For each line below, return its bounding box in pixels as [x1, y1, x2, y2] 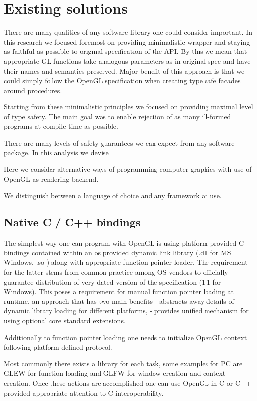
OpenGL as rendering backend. [4, 173, 99, 184]
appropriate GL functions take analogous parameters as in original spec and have [4, 55, 251, 66]
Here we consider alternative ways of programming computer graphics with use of [4, 164, 252, 174]
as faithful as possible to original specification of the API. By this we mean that [4, 46, 247, 56]
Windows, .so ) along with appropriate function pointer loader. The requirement [4, 257, 248, 267]
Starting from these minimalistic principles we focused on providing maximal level [4, 101, 253, 112]
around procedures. [4, 85, 62, 95]
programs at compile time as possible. [4, 121, 118, 131]
